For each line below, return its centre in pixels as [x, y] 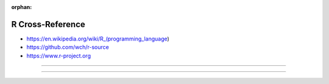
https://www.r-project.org [59, 56]
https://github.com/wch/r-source [68, 47]
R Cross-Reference [48, 24]
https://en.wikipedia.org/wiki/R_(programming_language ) [98, 39]
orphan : [22, 7]
